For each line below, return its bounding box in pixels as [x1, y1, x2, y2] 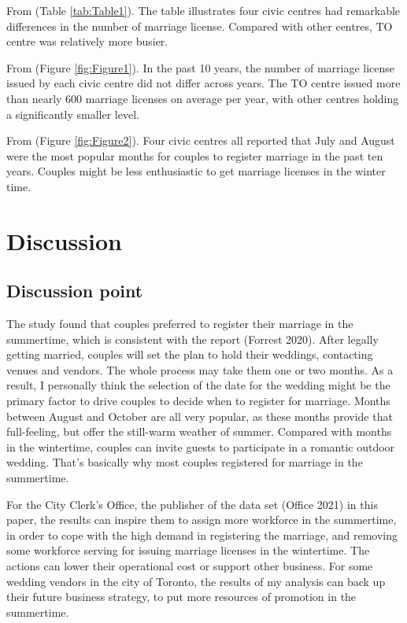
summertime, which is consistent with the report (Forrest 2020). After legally [6, 330, 379, 347]
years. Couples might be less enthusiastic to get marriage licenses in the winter [6, 163, 386, 179]
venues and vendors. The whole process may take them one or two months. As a [6, 361, 394, 378]
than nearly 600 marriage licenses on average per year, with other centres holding [6, 90, 399, 106]
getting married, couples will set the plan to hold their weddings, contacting [6, 346, 373, 363]
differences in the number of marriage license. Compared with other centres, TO [6, 17, 393, 34]
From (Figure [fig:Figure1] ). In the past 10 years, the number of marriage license [6, 59, 395, 76]
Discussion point [6, 278, 143, 303]
